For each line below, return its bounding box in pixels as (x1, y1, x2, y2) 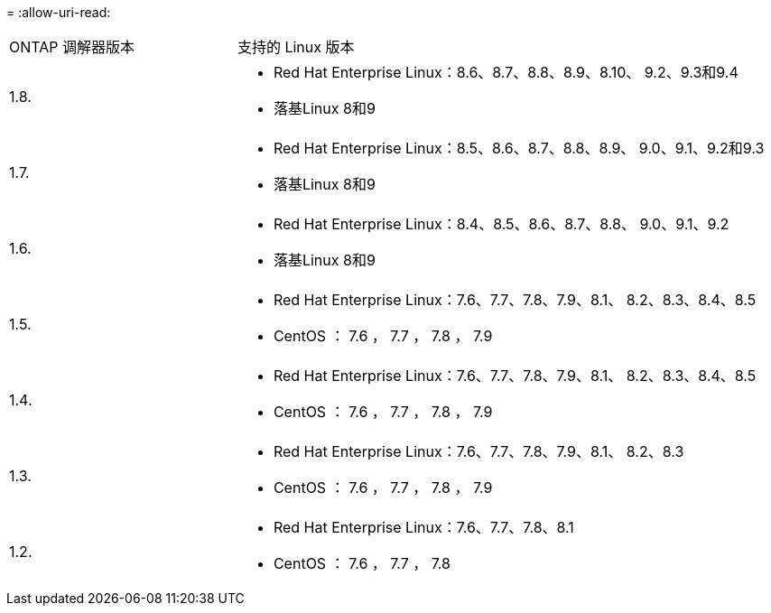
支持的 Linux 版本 (237, 38, 355, 56)
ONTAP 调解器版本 (9, 38, 135, 56)
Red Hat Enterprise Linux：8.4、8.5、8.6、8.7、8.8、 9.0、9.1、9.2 (273, 215, 729, 233)
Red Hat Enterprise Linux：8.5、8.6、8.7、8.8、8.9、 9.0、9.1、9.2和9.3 (273, 139, 765, 157)
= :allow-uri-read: (6, 5, 111, 20)
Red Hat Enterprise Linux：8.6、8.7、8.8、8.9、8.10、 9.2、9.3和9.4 (273, 63, 738, 81)
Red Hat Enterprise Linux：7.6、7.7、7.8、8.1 (273, 518, 574, 536)
